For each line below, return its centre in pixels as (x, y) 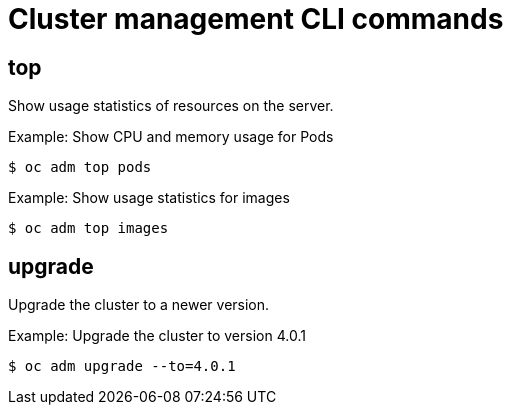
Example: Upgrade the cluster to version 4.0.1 (157, 336)
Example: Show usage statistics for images (149, 198)
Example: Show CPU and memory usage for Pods (171, 137)
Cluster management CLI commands (256, 19)
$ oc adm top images (88, 228)
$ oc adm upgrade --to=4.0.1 (122, 366)
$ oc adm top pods (80, 167)
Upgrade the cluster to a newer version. (139, 305)
